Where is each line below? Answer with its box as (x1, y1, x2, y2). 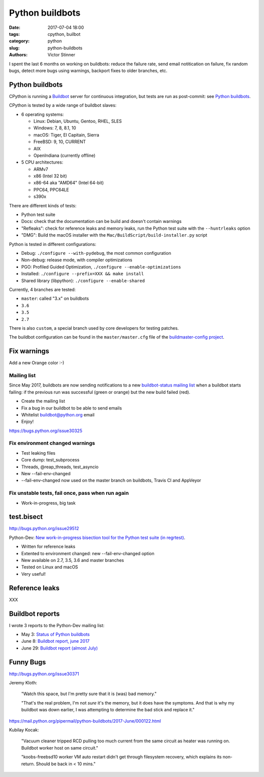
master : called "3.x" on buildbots (21, 295, 89, 301)
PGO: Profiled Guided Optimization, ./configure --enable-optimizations (21, 264, 181, 269)
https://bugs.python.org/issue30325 (9, 428, 83, 434)
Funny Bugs (9, 658, 46, 666)
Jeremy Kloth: (9, 680, 38, 686)
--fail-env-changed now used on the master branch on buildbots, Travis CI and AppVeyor (21, 478, 201, 484)
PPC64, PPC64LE (33, 187, 69, 193)
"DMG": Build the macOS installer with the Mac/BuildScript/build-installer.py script (21, 232, 207, 238)
